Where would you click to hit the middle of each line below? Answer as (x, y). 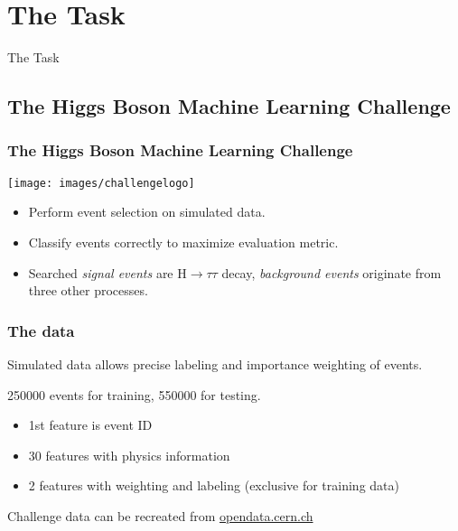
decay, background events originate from (332, 272)
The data (41, 330)
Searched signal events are (101, 272)
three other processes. (88, 290)
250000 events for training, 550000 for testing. (134, 394)
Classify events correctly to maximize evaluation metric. (183, 242)
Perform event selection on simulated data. (147, 212)
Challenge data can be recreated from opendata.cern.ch (160, 515)
